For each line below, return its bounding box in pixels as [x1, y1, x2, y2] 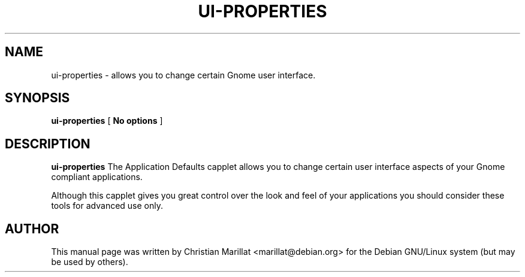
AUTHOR [5, 221, 59, 236]
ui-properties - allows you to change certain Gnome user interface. [51, 69, 316, 80]
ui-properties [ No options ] [51, 115, 163, 126]
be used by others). [51, 257, 128, 267]
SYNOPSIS [5, 90, 70, 106]
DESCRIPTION [5, 136, 90, 151]
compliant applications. [51, 172, 143, 182]
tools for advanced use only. [51, 200, 163, 211]
